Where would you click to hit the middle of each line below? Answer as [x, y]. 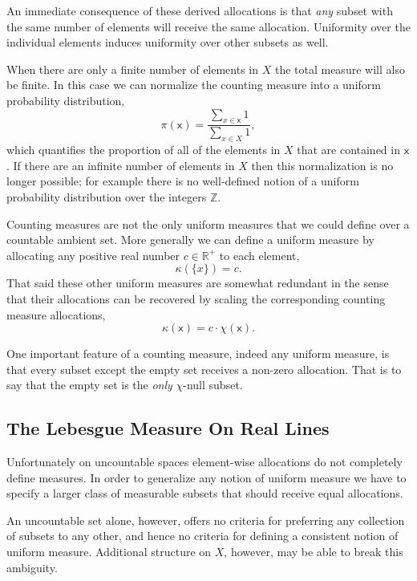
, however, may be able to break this [314, 552]
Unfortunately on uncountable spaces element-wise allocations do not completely [204, 462]
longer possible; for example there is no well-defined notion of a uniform [183, 181]
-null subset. [213, 385]
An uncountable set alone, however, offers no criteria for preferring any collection [206, 520]
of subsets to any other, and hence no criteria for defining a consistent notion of [202, 536]
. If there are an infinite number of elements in [121, 165]
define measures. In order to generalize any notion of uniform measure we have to [206, 477]
